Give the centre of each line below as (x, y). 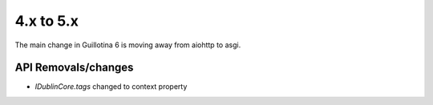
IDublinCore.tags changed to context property (111, 87)
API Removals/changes (74, 68)
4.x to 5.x (47, 21)
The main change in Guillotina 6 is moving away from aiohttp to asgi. (128, 45)
